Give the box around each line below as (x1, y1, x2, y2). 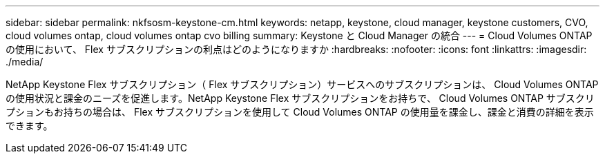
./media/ (6, 56, 44, 67)
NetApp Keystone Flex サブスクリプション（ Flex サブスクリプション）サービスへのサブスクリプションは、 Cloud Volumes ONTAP (6, 78, 599, 90)
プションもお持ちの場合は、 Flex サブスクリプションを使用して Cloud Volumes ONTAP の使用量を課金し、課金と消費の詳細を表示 (6, 106, 594, 118)
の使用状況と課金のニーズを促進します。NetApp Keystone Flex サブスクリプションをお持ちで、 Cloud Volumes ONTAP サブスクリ (6, 92, 595, 104)
